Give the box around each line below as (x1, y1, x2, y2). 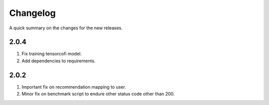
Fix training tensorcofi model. (21, 51, 82, 57)
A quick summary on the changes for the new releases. (9, 25, 123, 31)
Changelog (9, 7, 56, 18)
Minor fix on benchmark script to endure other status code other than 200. (21, 91, 175, 97)
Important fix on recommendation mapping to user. (21, 84, 127, 90)
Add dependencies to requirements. (21, 58, 96, 64)
